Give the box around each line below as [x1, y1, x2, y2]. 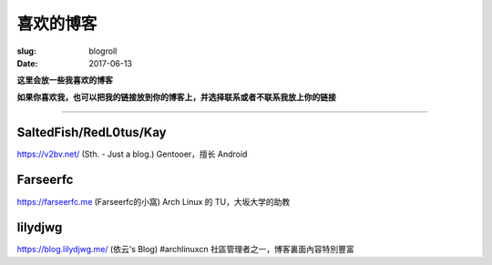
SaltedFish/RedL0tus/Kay [16, 124, 168, 140]
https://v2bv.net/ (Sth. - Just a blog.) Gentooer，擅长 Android [16, 148, 248, 159]
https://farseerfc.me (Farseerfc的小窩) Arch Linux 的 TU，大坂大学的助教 [16, 196, 291, 207]
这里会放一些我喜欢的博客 [16, 75, 113, 86]
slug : [16, 46, 36, 56]
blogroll [88, 46, 118, 56]
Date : [16, 57, 38, 68]
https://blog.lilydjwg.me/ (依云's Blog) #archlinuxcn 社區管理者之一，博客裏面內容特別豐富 [16, 244, 354, 255]
